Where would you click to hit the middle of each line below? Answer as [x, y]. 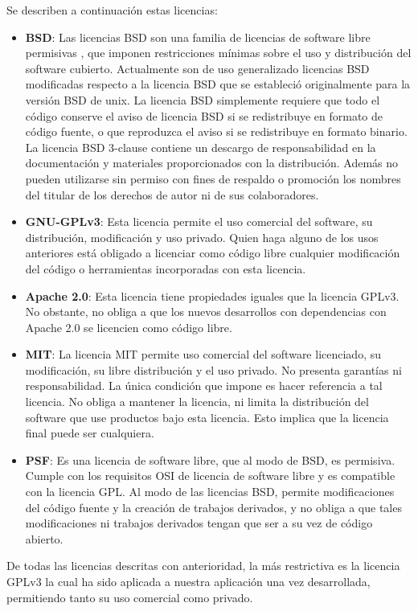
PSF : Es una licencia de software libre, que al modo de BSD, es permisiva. [210, 459]
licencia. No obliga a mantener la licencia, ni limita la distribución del [197, 402]
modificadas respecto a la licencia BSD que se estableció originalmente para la [218, 84]
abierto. [44, 538]
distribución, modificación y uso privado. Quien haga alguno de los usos [202, 237]
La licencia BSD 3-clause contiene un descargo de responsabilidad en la [201, 147]
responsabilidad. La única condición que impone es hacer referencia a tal [204, 385]
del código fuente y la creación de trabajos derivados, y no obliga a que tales [213, 507]
